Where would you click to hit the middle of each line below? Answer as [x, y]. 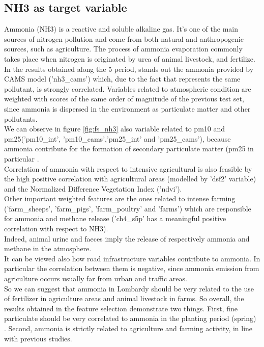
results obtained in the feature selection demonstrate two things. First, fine [121, 308]
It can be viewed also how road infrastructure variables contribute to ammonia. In [132, 258]
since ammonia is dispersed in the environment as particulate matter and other [127, 108]
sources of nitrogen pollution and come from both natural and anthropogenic [124, 38]
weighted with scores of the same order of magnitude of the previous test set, [124, 99]
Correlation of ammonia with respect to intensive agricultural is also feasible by [128, 168]
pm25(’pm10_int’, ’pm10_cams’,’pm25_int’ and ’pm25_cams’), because [118, 138]
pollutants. [21, 118]
